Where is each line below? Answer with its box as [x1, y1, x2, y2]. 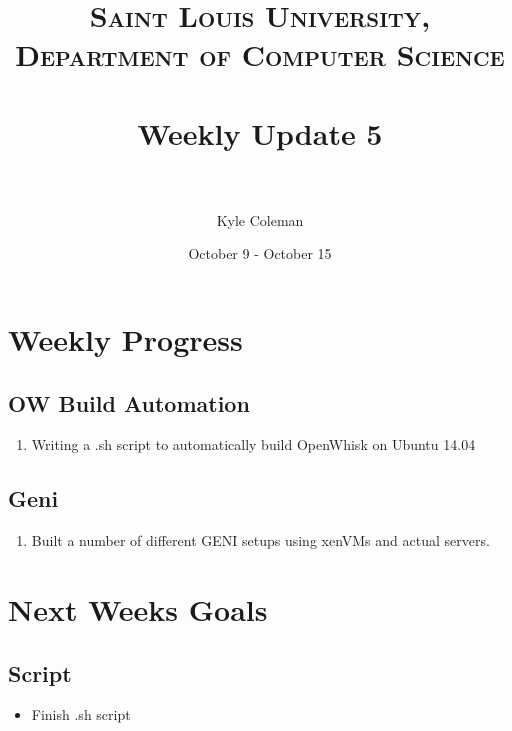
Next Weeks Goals [8, 589, 268, 630]
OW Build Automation [8, 387, 250, 418]
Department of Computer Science [15, 34, 505, 75]
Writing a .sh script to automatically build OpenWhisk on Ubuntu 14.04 [31, 434, 476, 455]
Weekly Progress [8, 319, 243, 360]
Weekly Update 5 [137, 112, 383, 153]
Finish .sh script [31, 704, 131, 725]
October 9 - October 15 [188, 243, 332, 264]
